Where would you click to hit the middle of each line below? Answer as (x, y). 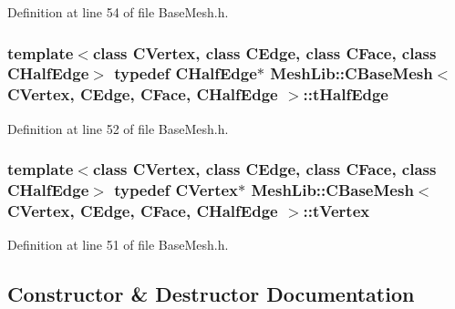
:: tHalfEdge (346, 94)
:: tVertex (336, 211)
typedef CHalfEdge (186, 73)
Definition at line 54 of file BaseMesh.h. (118, 12)
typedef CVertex (176, 190)
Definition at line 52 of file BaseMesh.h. (118, 128)
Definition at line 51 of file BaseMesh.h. (118, 245)
